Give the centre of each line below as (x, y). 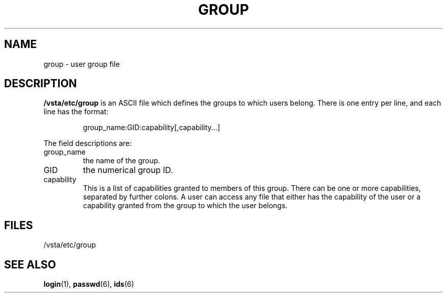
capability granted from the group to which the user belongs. (185, 206)
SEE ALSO (30, 264)
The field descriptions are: (88, 143)
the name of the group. (121, 161)
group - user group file (82, 64)
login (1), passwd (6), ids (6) (89, 284)
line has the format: (76, 112)
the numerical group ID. (128, 170)
